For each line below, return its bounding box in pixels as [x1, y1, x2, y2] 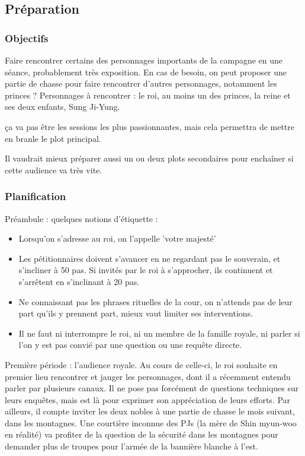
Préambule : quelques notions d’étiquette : [5, 212, 158, 224]
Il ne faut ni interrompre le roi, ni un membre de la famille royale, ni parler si [18, 327, 300, 339]
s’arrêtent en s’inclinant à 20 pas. [18, 275, 140, 287]
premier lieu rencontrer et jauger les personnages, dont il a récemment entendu [5, 370, 291, 382]
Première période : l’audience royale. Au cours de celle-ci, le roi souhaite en [5, 358, 278, 370]
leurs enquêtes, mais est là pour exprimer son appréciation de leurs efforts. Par [5, 393, 291, 406]
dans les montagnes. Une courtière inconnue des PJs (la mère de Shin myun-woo [5, 416, 297, 429]
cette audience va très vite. [5, 163, 102, 176]
